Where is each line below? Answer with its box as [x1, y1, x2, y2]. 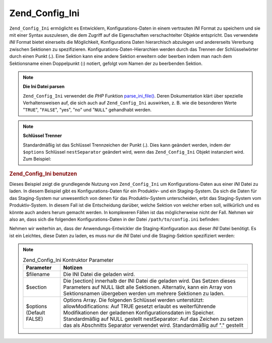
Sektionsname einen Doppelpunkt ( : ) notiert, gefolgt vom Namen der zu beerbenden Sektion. [9, 60, 203, 66]
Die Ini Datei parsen [23, 84, 65, 90]
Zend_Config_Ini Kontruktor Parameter [23, 256, 114, 263]
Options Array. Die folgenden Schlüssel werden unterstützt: [63, 296, 204, 303]
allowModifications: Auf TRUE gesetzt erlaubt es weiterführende [63, 303, 216, 310]
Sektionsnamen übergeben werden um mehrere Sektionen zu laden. [63, 290, 225, 297]
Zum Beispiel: [23, 156, 51, 162]
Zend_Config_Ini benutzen [9, 170, 78, 177]
